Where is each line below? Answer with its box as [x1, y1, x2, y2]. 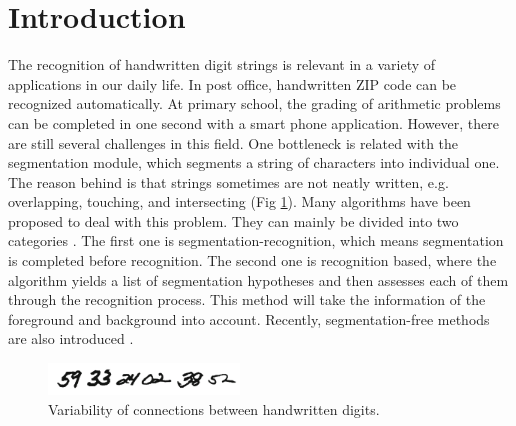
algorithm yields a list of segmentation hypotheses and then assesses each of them [8, 269, 509, 290]
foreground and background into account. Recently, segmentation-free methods [8, 308, 490, 329]
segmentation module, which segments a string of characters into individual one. [8, 152, 500, 173]
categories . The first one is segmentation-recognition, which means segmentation [8, 230, 504, 251]
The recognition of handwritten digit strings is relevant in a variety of [8, 54, 436, 75]
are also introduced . [8, 328, 134, 349]
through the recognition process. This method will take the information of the [8, 289, 486, 310]
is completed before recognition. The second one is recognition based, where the [8, 250, 497, 271]
